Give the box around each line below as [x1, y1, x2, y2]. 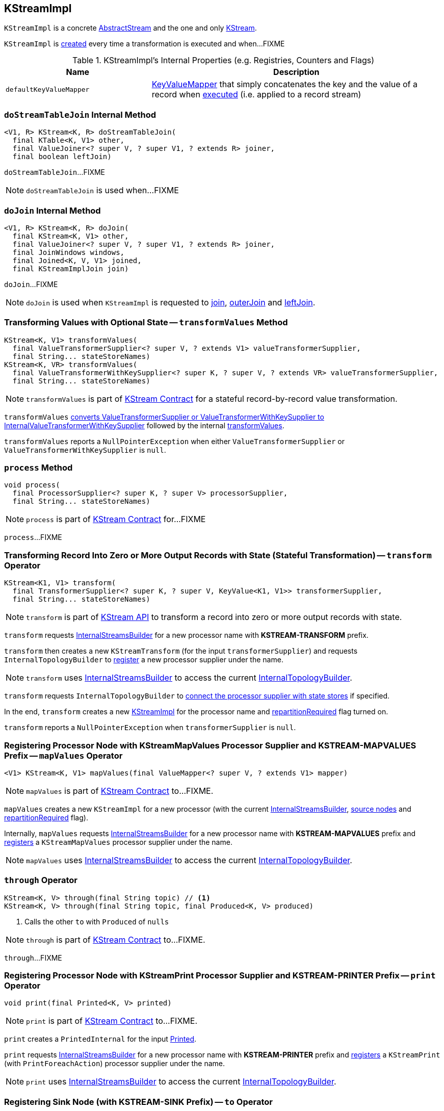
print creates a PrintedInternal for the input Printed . [4, 1035, 197, 1044]
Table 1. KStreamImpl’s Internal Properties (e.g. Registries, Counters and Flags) [72, 55, 374, 66]
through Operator [4, 875, 77, 886]
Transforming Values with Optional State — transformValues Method [4, 317, 288, 328]
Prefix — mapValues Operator [4, 750, 123, 761]
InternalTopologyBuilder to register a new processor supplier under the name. [4, 655, 283, 664]
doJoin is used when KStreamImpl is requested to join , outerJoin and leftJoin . [26, 297, 316, 307]
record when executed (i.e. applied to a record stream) [151, 89, 361, 100]
